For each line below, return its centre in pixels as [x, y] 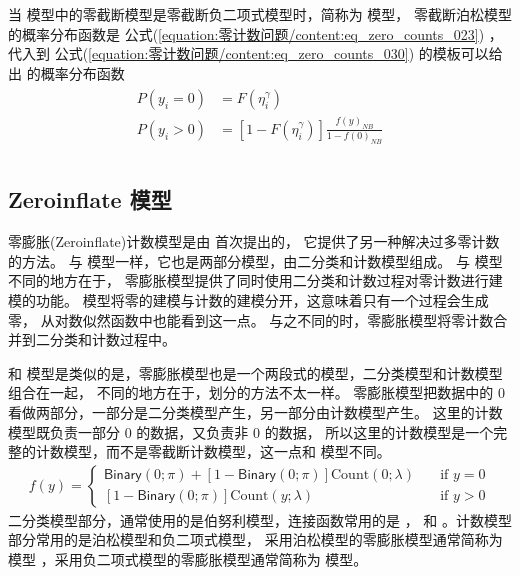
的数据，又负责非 [192, 431]
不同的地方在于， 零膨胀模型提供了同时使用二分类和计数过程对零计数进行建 [255, 280]
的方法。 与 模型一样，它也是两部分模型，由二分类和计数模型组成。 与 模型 [255, 260]
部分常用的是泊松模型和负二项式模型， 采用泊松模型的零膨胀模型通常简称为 [255, 539]
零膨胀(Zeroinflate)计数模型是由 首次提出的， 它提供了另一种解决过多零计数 [254, 241]
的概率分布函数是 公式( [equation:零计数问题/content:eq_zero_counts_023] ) [246, 33]
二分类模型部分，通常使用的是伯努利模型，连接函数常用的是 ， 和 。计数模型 [260, 519]
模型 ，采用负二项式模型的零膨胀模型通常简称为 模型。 [188, 558]
